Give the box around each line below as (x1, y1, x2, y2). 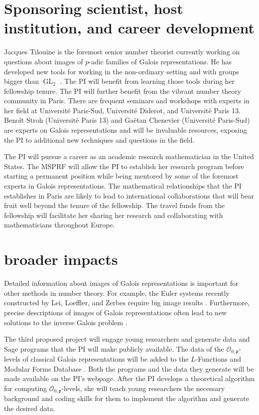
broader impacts (4, 249, 118, 269)
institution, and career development (4, 17, 255, 38)
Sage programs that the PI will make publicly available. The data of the (4, 343, 224, 354)
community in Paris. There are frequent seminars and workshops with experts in (4, 95, 250, 106)
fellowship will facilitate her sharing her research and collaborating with (4, 209, 223, 220)
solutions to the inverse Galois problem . (4, 317, 128, 327)
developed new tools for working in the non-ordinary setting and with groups (4, 66, 239, 76)
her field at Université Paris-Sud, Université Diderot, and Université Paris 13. (4, 105, 241, 115)
